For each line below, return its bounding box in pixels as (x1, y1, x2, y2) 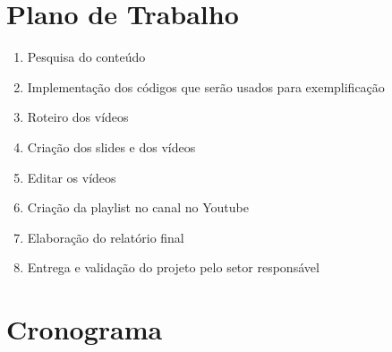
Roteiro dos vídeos (27, 107, 129, 126)
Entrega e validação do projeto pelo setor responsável (27, 258, 320, 277)
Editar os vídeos (27, 167, 116, 186)
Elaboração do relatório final (27, 228, 184, 246)
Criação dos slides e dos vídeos (27, 137, 196, 156)
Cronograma (6, 311, 163, 348)
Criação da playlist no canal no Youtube (27, 198, 249, 217)
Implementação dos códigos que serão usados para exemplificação (27, 77, 385, 96)
